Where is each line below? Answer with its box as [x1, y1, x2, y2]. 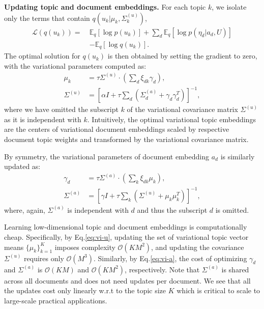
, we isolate [212, 2, 247, 12]
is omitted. [215, 204, 249, 215]
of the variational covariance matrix [127, 104, 238, 115]
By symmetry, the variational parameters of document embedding [4, 151, 210, 161]
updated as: [4, 161, 41, 172]
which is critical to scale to [177, 285, 260, 296]
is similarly [220, 151, 255, 161]
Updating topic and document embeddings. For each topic [4, 2, 206, 12]
